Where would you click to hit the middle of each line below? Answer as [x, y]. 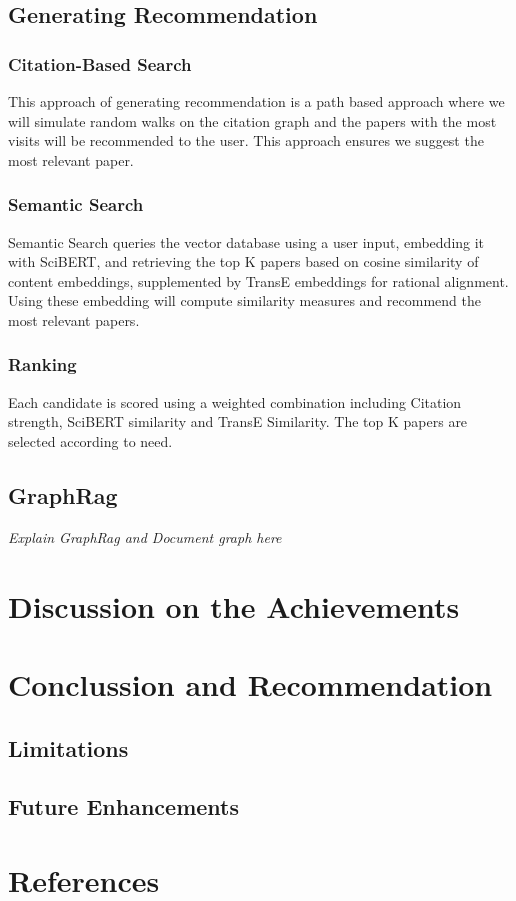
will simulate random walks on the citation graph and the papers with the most [252, 120]
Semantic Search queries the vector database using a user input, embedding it [246, 241]
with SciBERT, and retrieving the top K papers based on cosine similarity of [243, 261]
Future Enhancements [123, 806]
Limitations [68, 747]
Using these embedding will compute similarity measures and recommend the [244, 300]
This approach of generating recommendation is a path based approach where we [256, 101]
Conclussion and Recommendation [250, 683]
